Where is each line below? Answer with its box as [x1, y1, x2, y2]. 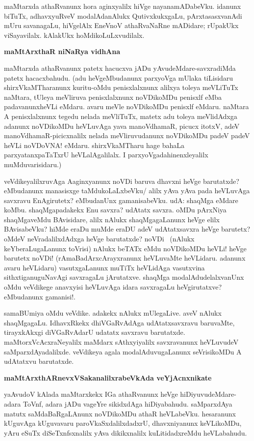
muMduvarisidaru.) [4, 159, 62, 169]
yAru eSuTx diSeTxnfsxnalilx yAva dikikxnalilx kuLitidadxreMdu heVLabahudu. [4, 427, 247, 438]
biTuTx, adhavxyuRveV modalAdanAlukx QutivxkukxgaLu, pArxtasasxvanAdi [4, 10, 242, 21]
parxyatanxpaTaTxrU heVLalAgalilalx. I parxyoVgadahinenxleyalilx [4, 149, 208, 160]
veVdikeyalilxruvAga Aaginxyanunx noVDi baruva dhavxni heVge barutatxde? [4, 176, 239, 186]
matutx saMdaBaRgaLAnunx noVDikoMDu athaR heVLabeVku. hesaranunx [4, 408, 236, 418]
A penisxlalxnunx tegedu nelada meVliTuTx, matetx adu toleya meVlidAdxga [4, 111, 237, 121]
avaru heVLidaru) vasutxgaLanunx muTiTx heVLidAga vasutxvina [4, 262, 205, 272]
